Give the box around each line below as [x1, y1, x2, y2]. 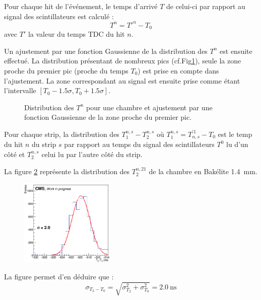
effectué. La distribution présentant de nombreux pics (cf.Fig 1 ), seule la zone [4, 55, 241, 66]
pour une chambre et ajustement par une [86, 102, 213, 112]
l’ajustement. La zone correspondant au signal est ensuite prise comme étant [4, 75, 240, 86]
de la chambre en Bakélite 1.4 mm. [149, 166, 257, 176]
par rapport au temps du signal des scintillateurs [64, 139, 215, 149]
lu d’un [226, 139, 248, 149]
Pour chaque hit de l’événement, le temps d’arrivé [4, 1, 158, 11]
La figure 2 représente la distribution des [4, 166, 130, 176]
